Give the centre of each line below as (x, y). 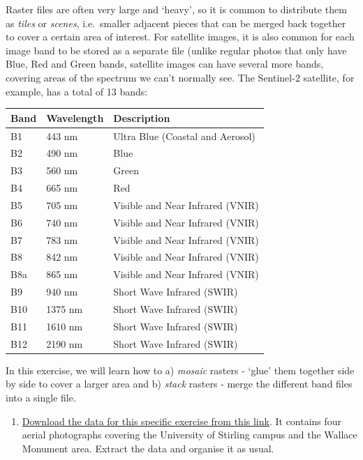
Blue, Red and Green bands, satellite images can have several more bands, (165, 64)
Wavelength (75, 117)
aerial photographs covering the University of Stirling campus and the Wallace (190, 435)
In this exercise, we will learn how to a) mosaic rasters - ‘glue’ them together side (180, 370)
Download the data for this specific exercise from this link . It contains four (182, 421)
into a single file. (41, 397)
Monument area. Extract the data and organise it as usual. (148, 448)
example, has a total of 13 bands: (77, 91)
